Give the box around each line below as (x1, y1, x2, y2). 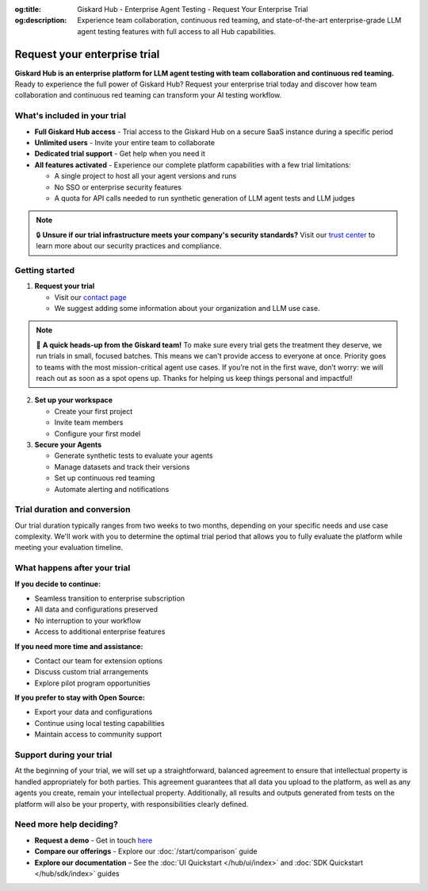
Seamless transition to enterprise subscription (34, 593, 185, 603)
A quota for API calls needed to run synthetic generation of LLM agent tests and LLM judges (54, 193, 356, 202)
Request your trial (34, 282, 95, 291)
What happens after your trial (14, 563, 131, 574)
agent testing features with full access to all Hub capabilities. (77, 26, 277, 36)
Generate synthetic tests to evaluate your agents (54, 451, 213, 460)
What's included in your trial (14, 110, 127, 121)
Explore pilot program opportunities (34, 678, 151, 688)
